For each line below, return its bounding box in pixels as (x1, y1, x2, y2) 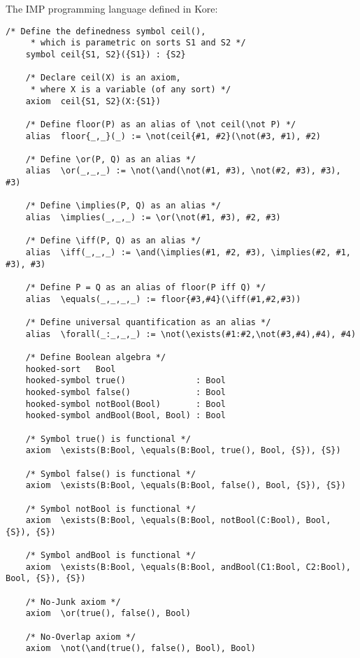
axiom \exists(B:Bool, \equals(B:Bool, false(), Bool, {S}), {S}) (25, 480, 346, 491)
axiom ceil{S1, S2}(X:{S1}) (25, 96, 161, 106)
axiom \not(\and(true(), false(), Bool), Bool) (25, 643, 256, 654)
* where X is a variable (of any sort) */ (30, 84, 231, 94)
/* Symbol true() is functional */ (25, 434, 191, 444)
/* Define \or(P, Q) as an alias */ (25, 154, 196, 164)
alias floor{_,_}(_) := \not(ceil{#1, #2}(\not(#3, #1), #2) (25, 131, 322, 141)
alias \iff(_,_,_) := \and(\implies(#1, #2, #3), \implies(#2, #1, (25, 248, 351, 258)
